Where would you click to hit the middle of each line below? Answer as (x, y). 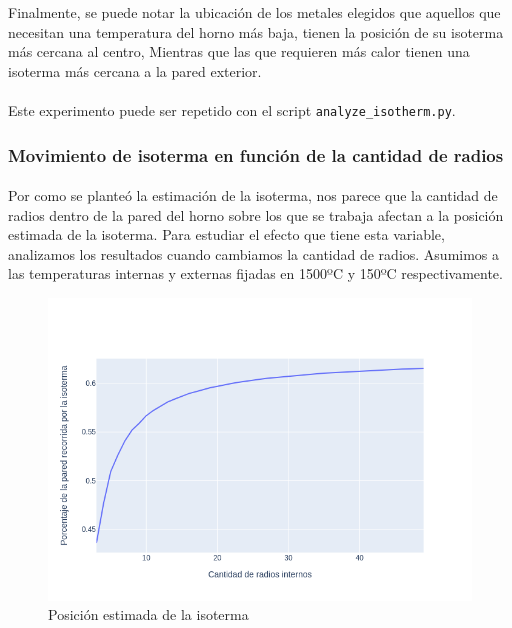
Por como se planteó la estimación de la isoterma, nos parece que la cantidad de (253, 195)
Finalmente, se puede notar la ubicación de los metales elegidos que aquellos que (254, 12)
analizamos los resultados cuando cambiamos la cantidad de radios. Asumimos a (254, 253)
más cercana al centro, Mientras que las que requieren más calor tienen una (239, 51)
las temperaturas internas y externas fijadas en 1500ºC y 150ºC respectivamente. (255, 273)
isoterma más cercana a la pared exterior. (135, 70)
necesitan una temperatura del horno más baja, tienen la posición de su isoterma (256, 31)
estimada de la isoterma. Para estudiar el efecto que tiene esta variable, (226, 234)
